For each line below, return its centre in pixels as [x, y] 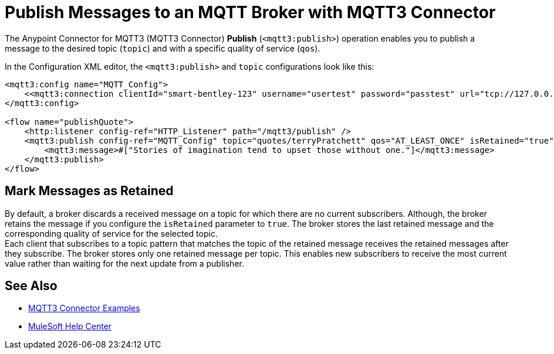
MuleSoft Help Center [70, 326]
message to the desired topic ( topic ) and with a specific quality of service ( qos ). [163, 48]
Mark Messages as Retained [89, 191]
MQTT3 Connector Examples [84, 308]
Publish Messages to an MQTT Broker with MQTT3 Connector [250, 12]
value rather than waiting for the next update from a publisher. [124, 263]
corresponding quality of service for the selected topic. [111, 233]
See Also [31, 286]
